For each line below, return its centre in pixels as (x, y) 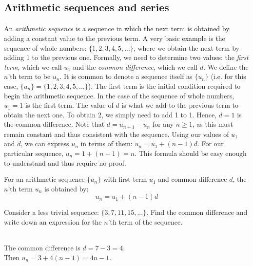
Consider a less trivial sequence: (51, 212)
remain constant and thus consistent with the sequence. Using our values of (117, 134)
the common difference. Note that (54, 124)
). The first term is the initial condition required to (164, 85)
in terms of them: (107, 143)
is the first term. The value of (69, 105)
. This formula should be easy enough (191, 153)
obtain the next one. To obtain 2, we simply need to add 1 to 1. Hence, (110, 114)
